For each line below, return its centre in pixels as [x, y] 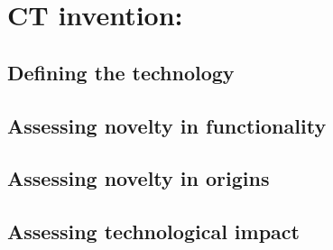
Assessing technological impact [153, 231]
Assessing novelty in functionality [167, 125]
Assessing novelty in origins [139, 178]
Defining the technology [121, 72]
